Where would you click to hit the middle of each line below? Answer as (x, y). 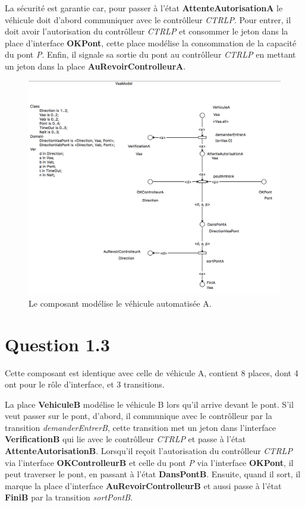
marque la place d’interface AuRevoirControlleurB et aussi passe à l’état (143, 485)
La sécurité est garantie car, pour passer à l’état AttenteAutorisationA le (144, 8)
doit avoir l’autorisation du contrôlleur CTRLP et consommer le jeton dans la (147, 31)
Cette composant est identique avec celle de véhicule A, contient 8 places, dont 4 (152, 372)
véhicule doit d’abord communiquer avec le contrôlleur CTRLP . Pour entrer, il (148, 19)
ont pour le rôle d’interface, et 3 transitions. (85, 384)
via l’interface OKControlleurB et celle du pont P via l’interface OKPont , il (149, 462)
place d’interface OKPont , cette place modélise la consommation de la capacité (151, 42)
